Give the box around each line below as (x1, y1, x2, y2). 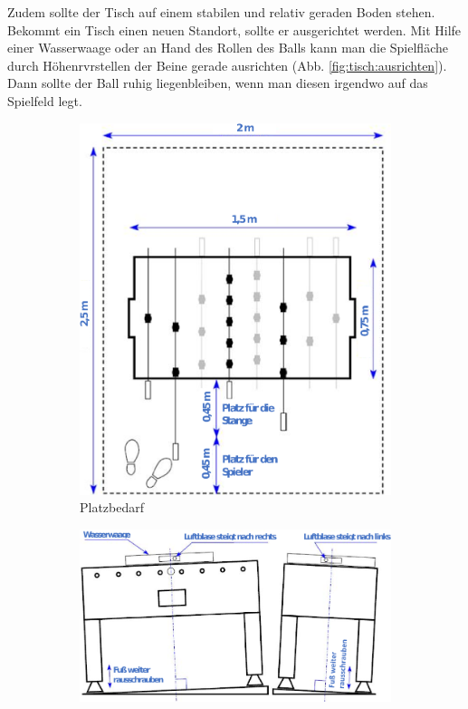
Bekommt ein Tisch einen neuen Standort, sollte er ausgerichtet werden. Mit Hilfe (7, 20, 462, 39)
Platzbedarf (80, 498, 145, 517)
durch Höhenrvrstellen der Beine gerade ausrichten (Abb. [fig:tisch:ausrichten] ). (7, 55, 447, 74)
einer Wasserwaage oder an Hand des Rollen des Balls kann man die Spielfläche (7, 38, 448, 57)
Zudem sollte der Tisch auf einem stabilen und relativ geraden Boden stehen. (7, 3, 435, 21)
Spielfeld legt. (7, 91, 82, 110)
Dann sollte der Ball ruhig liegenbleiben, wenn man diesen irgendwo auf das (7, 73, 428, 92)
